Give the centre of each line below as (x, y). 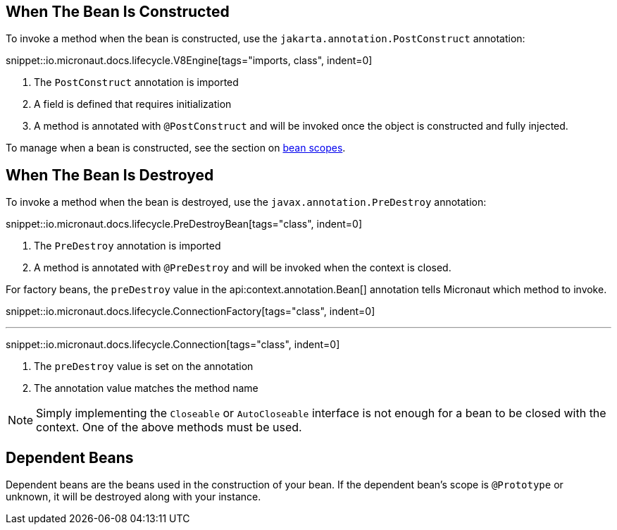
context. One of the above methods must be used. (169, 427)
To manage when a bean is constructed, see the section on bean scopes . (176, 148)
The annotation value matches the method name (146, 388)
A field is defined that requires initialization (133, 104)
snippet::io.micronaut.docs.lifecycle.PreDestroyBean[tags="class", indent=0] (184, 224)
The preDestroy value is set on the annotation (144, 366)
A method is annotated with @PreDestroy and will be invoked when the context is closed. (243, 268)
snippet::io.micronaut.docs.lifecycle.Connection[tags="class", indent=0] (173, 345)
